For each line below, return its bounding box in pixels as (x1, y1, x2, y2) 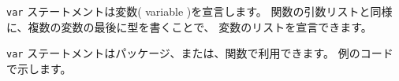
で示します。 (6, 60, 72, 76)
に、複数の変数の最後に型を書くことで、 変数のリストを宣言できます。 (6, 18, 372, 35)
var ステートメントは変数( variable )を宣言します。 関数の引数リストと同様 (6, 3, 393, 19)
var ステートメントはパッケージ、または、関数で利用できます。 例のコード (6, 45, 393, 61)
